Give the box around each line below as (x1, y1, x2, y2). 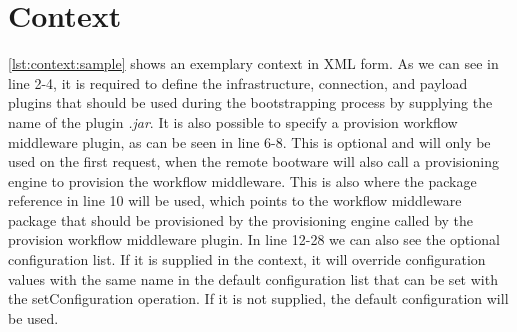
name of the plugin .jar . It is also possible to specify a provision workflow (8, 111, 458, 132)
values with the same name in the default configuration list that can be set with (8, 268, 498, 289)
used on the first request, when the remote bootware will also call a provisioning (8, 151, 499, 172)
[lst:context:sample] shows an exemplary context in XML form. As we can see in (8, 53, 499, 74)
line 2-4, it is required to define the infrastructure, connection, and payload (8, 72, 468, 93)
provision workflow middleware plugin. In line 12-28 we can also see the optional (8, 229, 500, 250)
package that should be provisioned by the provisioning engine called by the (8, 209, 474, 230)
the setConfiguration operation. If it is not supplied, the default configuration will (8, 288, 509, 309)
